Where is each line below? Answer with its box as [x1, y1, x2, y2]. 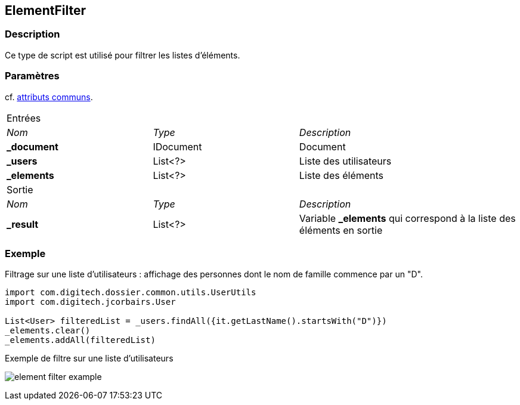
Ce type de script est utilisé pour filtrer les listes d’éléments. [5, 50, 240, 60]
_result [7, 218, 39, 230]
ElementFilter [5, 3, 86, 18]
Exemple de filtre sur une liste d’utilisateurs [5, 353, 174, 364]
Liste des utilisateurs [299, 154, 392, 167]
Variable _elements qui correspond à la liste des [299, 212, 516, 224]
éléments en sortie [299, 224, 383, 236]
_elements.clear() [5, 326, 91, 336]
